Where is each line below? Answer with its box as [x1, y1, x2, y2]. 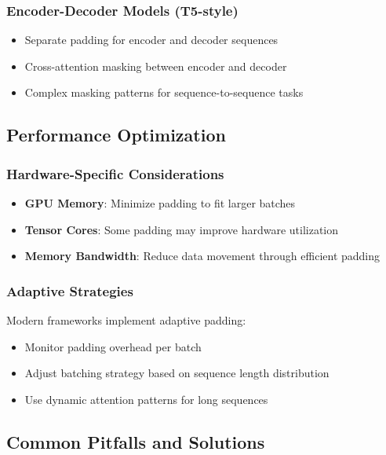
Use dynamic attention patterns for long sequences [24, 391, 268, 407]
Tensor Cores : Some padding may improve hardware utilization [24, 221, 339, 237]
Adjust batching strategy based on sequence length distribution [24, 365, 330, 381]
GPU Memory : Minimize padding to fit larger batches [24, 195, 296, 211]
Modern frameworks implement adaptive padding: [6, 312, 246, 328]
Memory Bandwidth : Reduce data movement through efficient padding [24, 248, 381, 264]
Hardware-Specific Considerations [6, 163, 224, 183]
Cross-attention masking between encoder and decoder [24, 57, 287, 74]
